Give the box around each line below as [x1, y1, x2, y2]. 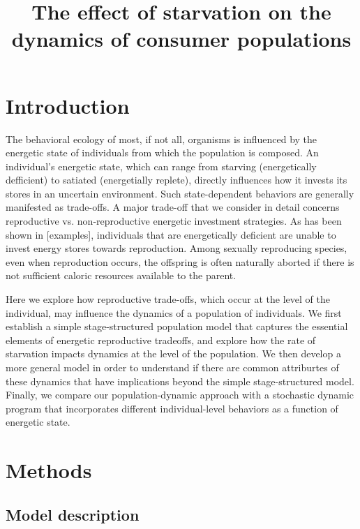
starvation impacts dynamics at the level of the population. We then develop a [6, 346, 341, 361]
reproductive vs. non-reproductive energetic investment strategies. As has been [6, 214, 342, 228]
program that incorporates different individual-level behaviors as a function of [6, 401, 338, 415]
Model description [6, 503, 140, 525]
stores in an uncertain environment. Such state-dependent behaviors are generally [6, 186, 354, 200]
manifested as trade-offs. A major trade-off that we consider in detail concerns [6, 200, 340, 214]
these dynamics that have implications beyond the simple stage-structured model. [6, 373, 354, 388]
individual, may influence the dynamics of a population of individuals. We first [6, 305, 342, 320]
